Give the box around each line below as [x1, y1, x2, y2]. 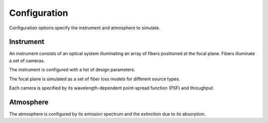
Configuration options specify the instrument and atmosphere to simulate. [9, 25, 161, 31]
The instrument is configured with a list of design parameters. [9, 67, 135, 73]
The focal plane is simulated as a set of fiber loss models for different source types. [9, 76, 181, 82]
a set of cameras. [9, 58, 45, 63]
